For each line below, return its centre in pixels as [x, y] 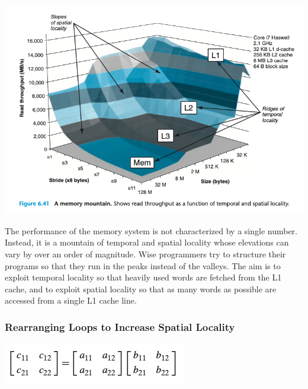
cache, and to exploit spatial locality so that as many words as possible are [141, 288]
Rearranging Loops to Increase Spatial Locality [120, 326]
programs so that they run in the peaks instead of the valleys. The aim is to [143, 265]
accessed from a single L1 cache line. [71, 300]
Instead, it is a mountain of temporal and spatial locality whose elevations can [147, 242]
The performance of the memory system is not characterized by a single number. [151, 230]
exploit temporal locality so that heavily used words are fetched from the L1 [143, 277]
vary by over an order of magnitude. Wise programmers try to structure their [145, 254]
